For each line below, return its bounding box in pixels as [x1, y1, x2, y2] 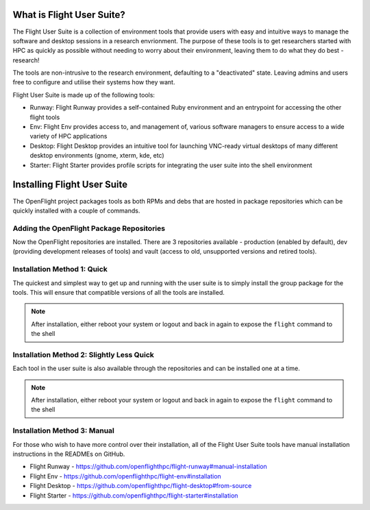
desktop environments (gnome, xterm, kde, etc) [29, 151, 164, 160]
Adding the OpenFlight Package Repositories [12, 223, 166, 233]
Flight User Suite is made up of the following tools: [12, 90, 156, 99]
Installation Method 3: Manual [12, 426, 114, 435]
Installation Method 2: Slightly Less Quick [12, 350, 154, 359]
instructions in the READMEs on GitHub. [12, 450, 125, 458]
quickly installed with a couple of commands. [12, 206, 140, 215]
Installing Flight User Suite [12, 179, 128, 191]
